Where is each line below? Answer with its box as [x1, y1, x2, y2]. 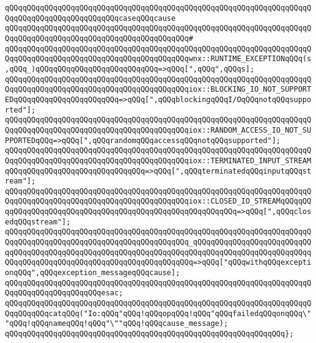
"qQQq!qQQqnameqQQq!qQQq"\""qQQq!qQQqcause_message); [5, 319, 229, 328]
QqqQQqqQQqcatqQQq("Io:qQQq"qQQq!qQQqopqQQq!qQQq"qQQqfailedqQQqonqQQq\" [5, 309, 312, 318]
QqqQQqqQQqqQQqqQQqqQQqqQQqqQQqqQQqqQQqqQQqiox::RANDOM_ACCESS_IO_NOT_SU [5, 125, 312, 135]
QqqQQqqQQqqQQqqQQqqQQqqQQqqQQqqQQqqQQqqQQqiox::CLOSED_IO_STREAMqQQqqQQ [5, 197, 312, 206]
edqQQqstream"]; [5, 217, 71, 226]
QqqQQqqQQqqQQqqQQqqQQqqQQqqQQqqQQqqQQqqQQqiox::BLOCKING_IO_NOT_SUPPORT [5, 85, 312, 94]
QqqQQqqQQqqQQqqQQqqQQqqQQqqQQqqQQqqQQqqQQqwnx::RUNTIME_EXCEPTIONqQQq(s [5, 54, 312, 64]
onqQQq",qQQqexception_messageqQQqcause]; [5, 268, 180, 278]
